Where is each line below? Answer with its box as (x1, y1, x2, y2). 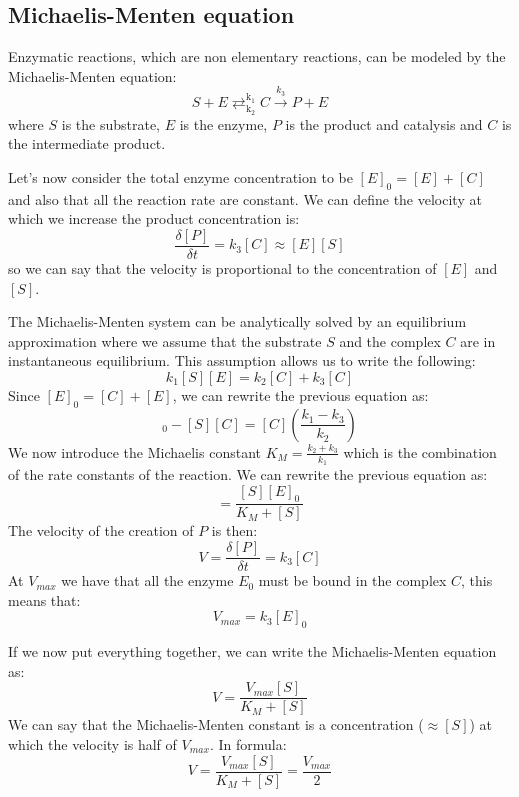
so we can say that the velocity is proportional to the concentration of (8, 258, 437, 279)
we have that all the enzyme (61, 570, 234, 591)
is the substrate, (61, 113, 161, 134)
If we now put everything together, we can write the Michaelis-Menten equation (8, 641, 497, 662)
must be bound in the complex (258, 570, 447, 591)
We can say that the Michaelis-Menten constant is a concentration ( (8, 714, 424, 735)
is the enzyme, (179, 113, 268, 134)
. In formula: (209, 733, 287, 754)
